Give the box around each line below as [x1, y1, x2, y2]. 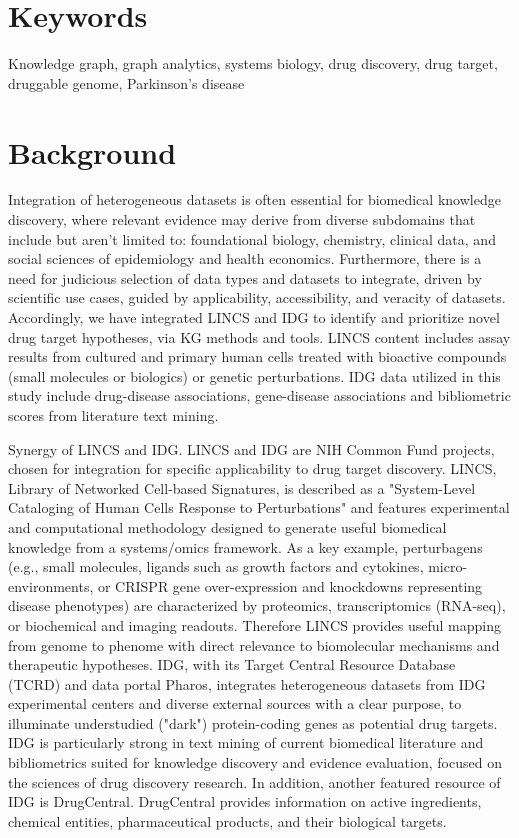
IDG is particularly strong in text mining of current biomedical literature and [8, 732, 484, 753]
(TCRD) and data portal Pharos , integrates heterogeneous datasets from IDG [8, 673, 486, 694]
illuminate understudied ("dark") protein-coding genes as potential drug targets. [8, 712, 498, 733]
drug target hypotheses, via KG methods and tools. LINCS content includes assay [8, 326, 511, 347]
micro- [428, 556, 468, 577]
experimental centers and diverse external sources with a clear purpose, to [8, 693, 462, 714]
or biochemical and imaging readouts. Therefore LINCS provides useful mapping [8, 614, 501, 635]
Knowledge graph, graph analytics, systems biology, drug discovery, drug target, [8, 53, 498, 74]
